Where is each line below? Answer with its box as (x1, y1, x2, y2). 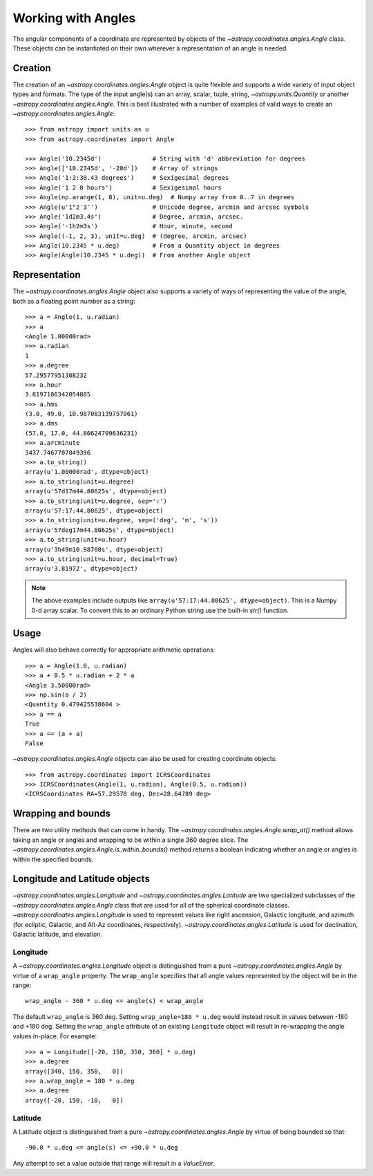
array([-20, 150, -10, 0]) (25, 1096, 124, 1104)
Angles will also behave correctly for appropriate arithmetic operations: (12, 645, 216, 654)
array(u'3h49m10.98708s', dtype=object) (25, 545, 164, 553)
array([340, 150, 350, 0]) (25, 1067, 124, 1075)
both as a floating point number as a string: (12, 297, 136, 305)
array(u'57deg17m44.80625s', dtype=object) (25, 526, 175, 534)
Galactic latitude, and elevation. (12, 930, 103, 939)
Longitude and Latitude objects (12, 873, 150, 885)
